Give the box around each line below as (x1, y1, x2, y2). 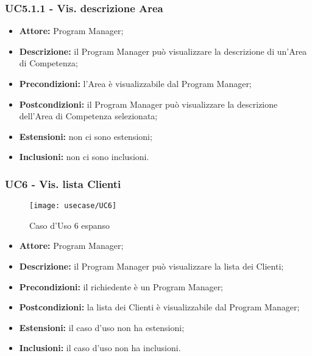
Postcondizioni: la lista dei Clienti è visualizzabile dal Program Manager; (19, 301, 300, 313)
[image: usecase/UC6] (29, 201, 117, 211)
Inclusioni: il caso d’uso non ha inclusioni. (19, 341, 181, 354)
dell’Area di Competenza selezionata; (19, 110, 158, 122)
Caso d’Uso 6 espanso (29, 218, 110, 231)
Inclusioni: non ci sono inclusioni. (19, 150, 149, 163)
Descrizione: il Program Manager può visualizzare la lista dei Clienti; (19, 260, 284, 273)
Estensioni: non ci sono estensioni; (19, 130, 152, 142)
